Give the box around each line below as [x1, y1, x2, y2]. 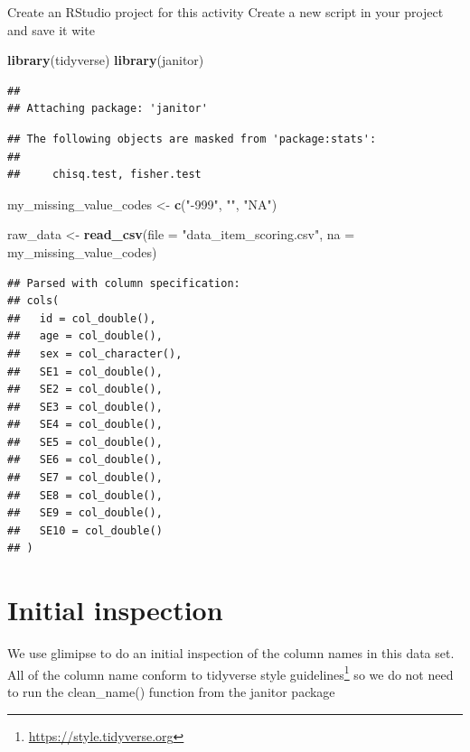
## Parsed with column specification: [7, 276, 240, 290]
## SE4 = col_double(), [7, 418, 163, 432]
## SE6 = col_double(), [7, 453, 163, 467]
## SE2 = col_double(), [7, 383, 163, 396]
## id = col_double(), [7, 311, 156, 325]
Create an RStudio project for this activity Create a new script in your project [7, 3, 444, 21]
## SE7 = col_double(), [7, 471, 163, 485]
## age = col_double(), [7, 330, 163, 343]
